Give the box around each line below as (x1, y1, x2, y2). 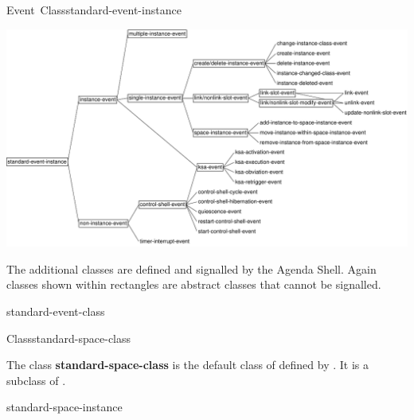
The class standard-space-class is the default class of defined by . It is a (6, 356, 369, 373)
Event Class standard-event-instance (6, 2, 182, 17)
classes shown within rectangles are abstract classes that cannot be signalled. (6, 276, 381, 293)
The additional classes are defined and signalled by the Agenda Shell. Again (6, 260, 377, 277)
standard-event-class (6, 303, 105, 320)
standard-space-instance (6, 399, 123, 415)
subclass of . (6, 371, 66, 388)
